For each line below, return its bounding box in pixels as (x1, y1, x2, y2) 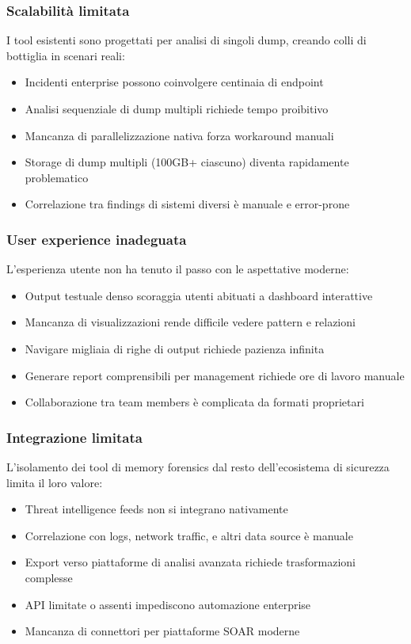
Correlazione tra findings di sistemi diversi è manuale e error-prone (25, 196, 350, 212)
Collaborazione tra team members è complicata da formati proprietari (25, 394, 364, 410)
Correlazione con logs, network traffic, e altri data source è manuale (25, 527, 353, 543)
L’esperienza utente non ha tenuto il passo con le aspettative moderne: (6, 261, 349, 277)
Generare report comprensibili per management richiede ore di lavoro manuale (25, 367, 405, 383)
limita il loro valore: (6, 474, 103, 490)
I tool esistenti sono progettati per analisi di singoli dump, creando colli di (6, 32, 367, 48)
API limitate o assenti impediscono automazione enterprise (25, 596, 311, 612)
